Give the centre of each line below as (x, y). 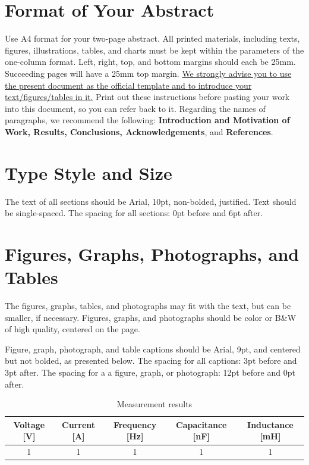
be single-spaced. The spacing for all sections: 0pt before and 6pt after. (134, 213)
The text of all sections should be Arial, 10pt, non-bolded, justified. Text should (151, 201)
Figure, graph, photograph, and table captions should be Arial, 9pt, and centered (153, 349)
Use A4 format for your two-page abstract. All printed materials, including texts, (152, 38)
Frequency (135, 424)
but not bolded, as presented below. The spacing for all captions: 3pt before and (151, 361)
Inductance (270, 424)
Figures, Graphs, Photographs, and (152, 253)
